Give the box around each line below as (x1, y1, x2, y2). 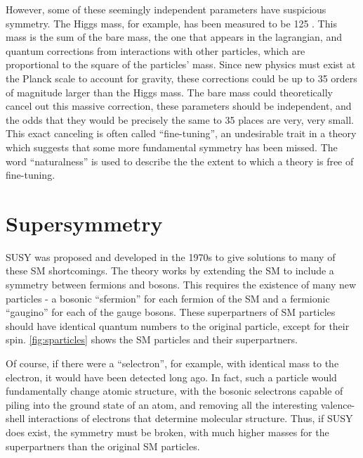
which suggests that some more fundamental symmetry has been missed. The (6, 139, 338, 154)
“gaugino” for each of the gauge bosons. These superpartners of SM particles (6, 305, 336, 319)
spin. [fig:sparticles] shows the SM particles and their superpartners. (6, 332, 298, 347)
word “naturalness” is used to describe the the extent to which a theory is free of (6, 153, 354, 168)
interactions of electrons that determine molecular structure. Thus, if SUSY (27, 411, 353, 426)
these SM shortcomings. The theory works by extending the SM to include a (6, 263, 334, 278)
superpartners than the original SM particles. (6, 438, 200, 453)
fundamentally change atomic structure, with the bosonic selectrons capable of (6, 383, 343, 398)
